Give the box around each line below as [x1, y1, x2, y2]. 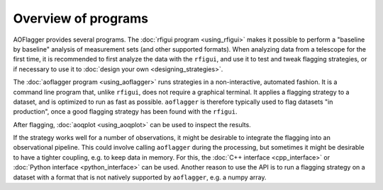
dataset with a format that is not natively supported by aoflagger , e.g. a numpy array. [13, 173, 267, 182]
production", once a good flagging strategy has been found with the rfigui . [13, 107, 238, 116]
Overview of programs [13, 11, 149, 26]
